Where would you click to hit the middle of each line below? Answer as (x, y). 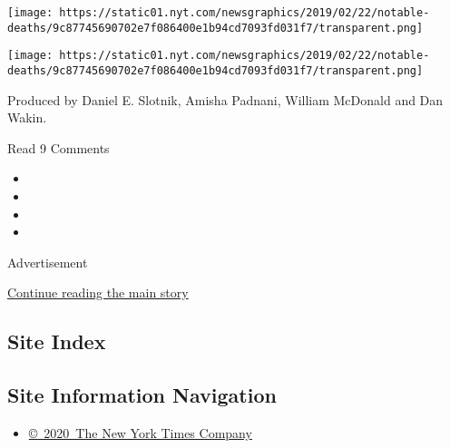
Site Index (57, 341)
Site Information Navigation (142, 395)
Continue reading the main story (98, 292)
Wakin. (27, 117)
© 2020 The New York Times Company (140, 432)
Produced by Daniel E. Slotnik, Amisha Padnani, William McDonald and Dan (225, 99)
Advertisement (48, 262)
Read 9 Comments (59, 147)
